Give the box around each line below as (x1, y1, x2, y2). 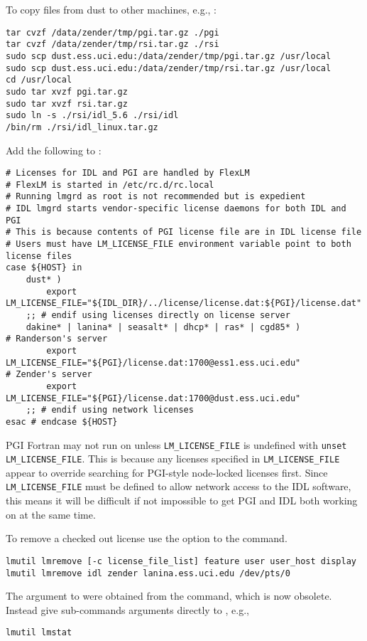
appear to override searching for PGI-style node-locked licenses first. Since (6, 465, 328, 480)
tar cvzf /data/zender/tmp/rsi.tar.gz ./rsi (6, 39, 219, 50)
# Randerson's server (6, 334, 108, 344)
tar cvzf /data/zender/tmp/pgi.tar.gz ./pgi (6, 27, 219, 38)
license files (6, 250, 72, 261)
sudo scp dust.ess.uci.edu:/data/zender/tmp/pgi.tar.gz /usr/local (6, 51, 332, 61)
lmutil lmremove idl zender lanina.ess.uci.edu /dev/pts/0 (6, 568, 290, 578)
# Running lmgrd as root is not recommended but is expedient (6, 191, 306, 202)
